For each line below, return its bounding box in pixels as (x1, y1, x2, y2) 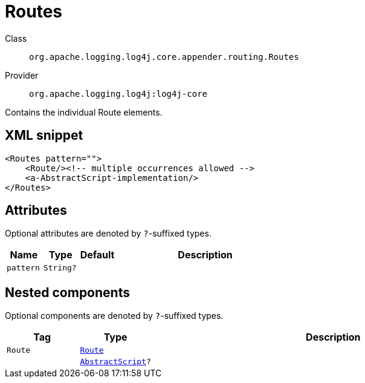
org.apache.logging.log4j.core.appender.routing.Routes (29, 51, 299, 62)
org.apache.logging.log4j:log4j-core (29, 88, 208, 99)
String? (43, 263, 77, 273)
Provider (5, 70, 39, 80)
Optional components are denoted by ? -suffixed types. (5, 310, 224, 321)
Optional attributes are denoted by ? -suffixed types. (5, 228, 212, 239)
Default (80, 249, 115, 261)
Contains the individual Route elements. (5, 106, 163, 117)
